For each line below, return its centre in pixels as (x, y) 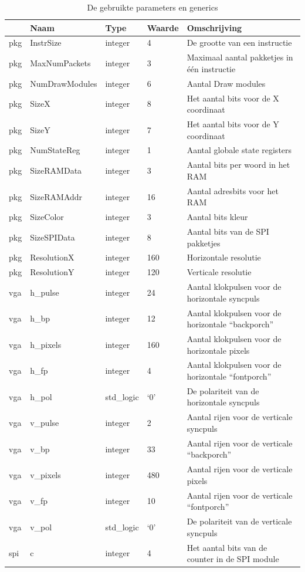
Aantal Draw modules (226, 83)
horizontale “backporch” (230, 324)
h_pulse (45, 292)
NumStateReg (55, 150)
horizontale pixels (218, 350)
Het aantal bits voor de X (233, 98)
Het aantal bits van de (227, 547)
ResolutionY (52, 272)
